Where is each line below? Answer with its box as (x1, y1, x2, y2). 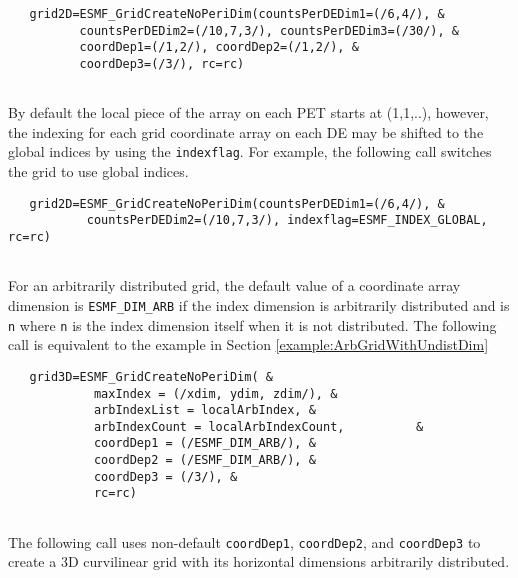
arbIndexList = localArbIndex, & (93, 403, 316, 418)
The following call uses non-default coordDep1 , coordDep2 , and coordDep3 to (8, 531, 481, 552)
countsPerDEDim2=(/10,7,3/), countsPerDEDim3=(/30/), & (79, 23, 460, 38)
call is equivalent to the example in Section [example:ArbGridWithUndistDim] (8, 334, 489, 355)
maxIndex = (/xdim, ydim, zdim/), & (93, 386, 338, 401)
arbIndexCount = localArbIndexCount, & (93, 419, 424, 434)
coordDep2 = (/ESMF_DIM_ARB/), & (93, 453, 316, 468)
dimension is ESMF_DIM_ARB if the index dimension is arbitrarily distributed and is (8, 294, 510, 315)
